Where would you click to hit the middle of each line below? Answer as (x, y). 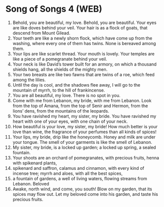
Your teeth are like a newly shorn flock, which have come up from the (82, 38)
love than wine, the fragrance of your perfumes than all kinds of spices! (84, 132)
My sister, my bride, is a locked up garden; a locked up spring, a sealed (84, 147)
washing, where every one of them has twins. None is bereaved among (84, 43)
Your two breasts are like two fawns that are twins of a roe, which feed (84, 74)
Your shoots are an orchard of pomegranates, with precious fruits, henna (86, 158)
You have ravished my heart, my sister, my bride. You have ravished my (84, 116)
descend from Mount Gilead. (41, 33)
